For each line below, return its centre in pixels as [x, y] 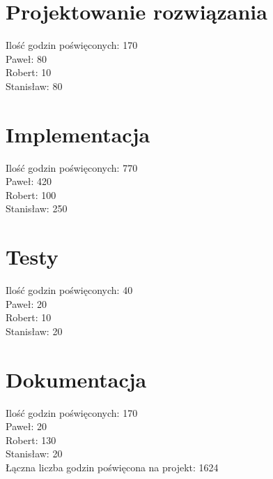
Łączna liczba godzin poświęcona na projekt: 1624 [112, 467]
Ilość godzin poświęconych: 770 [72, 167]
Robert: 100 [31, 194]
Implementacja [78, 134]
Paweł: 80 [26, 58]
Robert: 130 [31, 440]
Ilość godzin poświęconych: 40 [69, 290]
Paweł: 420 [29, 181]
